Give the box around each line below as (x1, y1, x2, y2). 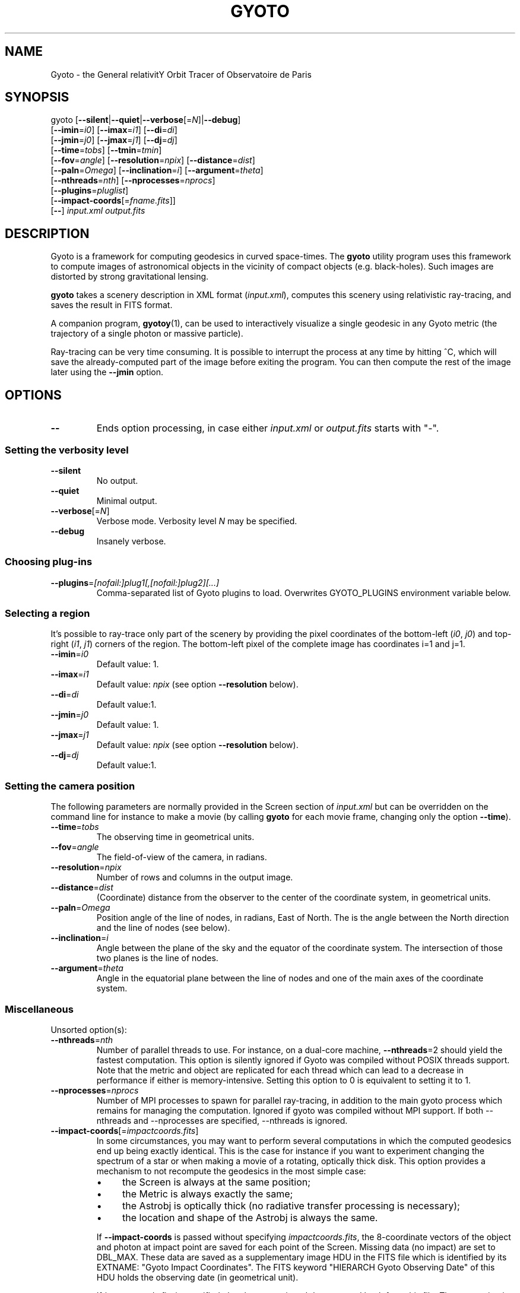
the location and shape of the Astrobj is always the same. (122, 1211, 378, 1224)
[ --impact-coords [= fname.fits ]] (50, 195, 176, 206)
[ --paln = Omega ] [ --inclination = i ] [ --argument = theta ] (50, 165, 264, 176)
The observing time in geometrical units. (96, 832, 255, 842)
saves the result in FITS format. (50, 300, 173, 310)
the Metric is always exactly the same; (122, 1187, 293, 1200)
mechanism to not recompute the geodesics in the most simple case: (96, 1165, 366, 1176)
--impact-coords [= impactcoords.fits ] (50, 1125, 199, 1136)
